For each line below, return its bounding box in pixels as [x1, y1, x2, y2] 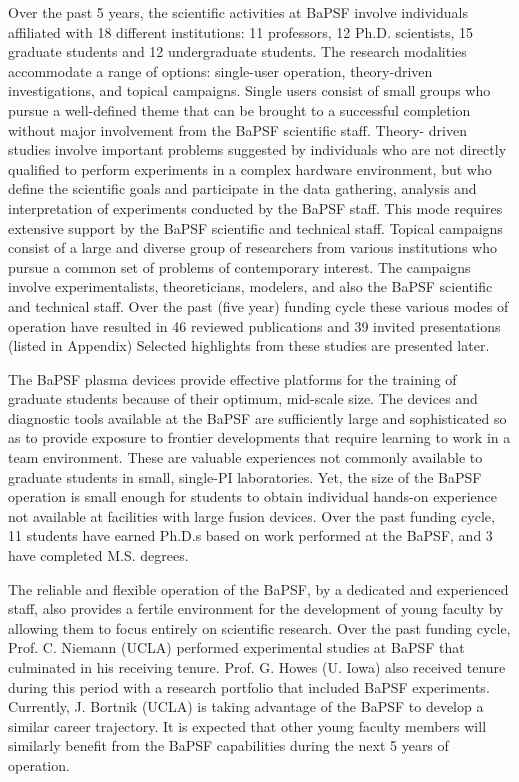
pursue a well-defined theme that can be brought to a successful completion [8, 99, 471, 120]
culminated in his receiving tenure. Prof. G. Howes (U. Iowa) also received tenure [8, 657, 506, 677]
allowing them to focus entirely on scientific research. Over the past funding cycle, [8, 617, 511, 638]
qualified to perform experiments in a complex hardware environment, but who [8, 158, 492, 179]
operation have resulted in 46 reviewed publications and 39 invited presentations [8, 315, 501, 336]
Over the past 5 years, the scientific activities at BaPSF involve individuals [8, 2, 468, 22]
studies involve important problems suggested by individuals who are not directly [8, 139, 507, 160]
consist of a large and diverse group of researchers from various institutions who [8, 237, 497, 258]
